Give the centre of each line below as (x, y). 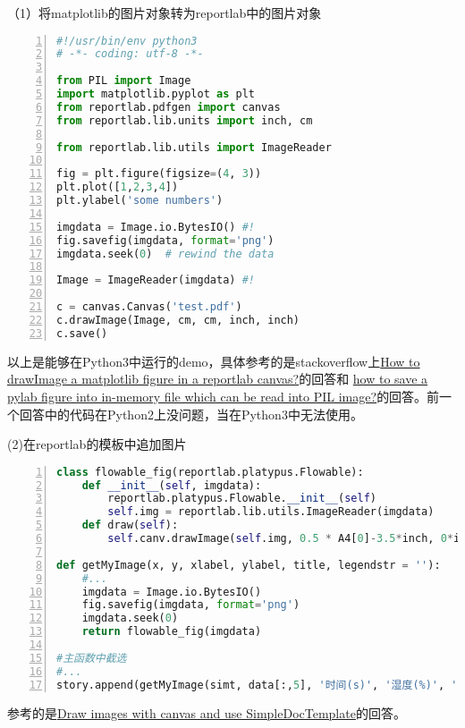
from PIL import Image (124, 81)
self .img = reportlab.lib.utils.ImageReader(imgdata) (271, 512)
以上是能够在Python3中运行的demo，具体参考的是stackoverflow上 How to (214, 361)
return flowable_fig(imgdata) (172, 632)
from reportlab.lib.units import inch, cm (185, 120)
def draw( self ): (130, 525)
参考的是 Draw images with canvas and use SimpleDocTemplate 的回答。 (207, 712)
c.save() (82, 333)
